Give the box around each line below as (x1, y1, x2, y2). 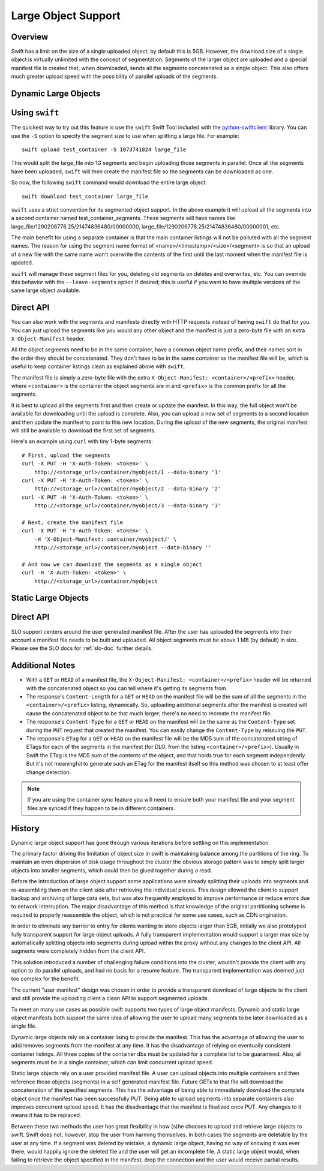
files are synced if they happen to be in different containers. (27, 804, 175, 812)
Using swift (11, 108, 59, 118)
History (11, 823, 40, 833)
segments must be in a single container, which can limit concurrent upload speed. (11, 1059, 214, 1065)
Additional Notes (11, 660, 76, 671)
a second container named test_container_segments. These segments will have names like (11, 215, 236, 222)
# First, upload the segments (22, 451, 111, 459)
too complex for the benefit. (11, 975, 80, 983)
